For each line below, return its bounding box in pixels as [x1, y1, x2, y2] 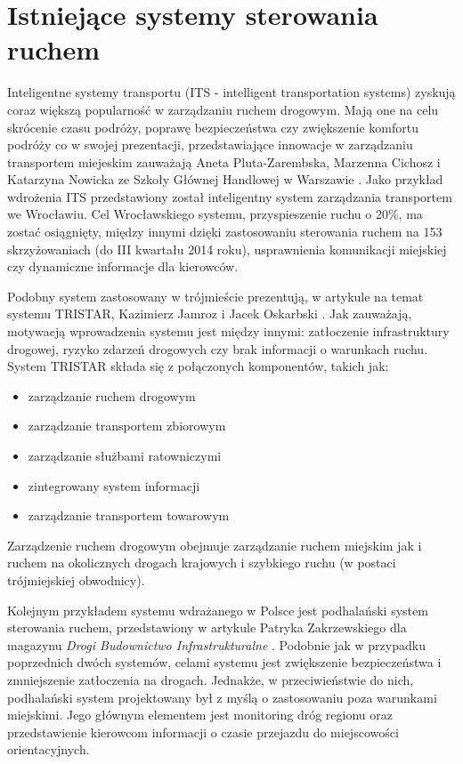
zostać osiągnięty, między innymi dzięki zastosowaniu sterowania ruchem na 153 [7, 222, 443, 241]
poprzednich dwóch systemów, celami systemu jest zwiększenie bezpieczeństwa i [7, 653, 442, 672]
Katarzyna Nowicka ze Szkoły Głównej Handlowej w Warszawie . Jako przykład [7, 170, 443, 189]
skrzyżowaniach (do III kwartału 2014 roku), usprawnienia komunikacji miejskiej [7, 239, 447, 258]
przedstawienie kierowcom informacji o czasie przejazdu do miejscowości [7, 722, 399, 741]
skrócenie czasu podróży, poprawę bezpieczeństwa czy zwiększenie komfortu [7, 117, 419, 136]
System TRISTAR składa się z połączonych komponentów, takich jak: [7, 357, 389, 375]
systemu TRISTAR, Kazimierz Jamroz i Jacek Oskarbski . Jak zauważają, [7, 304, 412, 323]
